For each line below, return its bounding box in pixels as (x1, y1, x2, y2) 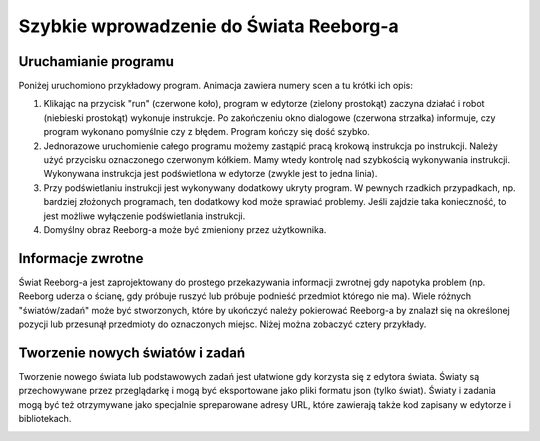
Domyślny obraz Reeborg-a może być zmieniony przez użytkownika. (43, 223, 327, 235)
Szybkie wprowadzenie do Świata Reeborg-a (18, 15, 399, 37)
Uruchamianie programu (18, 53, 175, 70)
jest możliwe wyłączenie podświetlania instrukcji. (43, 210, 246, 222)
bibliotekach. (18, 413, 72, 425)
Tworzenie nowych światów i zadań (18, 344, 246, 361)
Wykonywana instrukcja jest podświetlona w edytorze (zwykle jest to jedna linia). (43, 168, 378, 180)
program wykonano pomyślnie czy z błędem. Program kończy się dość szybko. (43, 126, 370, 138)
